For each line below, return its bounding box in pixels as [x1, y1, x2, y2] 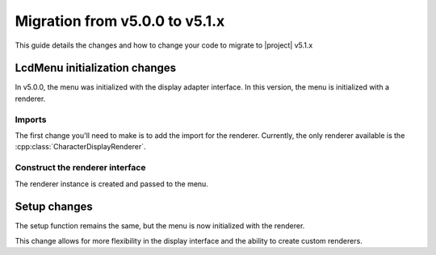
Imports [15, 114, 47, 125]
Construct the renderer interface [15, 162, 146, 173]
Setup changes [15, 200, 93, 214]
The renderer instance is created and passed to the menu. [15, 178, 209, 189]
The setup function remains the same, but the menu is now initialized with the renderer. [15, 221, 305, 231]
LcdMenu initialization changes [15, 61, 177, 75]
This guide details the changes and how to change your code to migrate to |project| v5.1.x [15, 40, 313, 50]
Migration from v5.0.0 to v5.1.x [15, 12, 225, 30]
